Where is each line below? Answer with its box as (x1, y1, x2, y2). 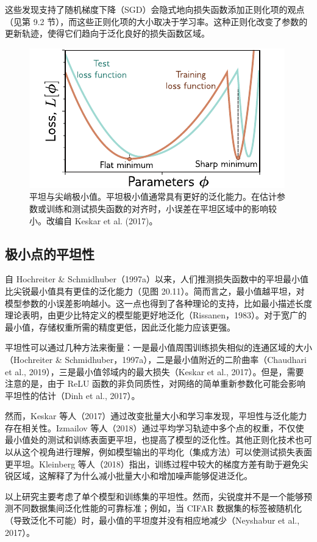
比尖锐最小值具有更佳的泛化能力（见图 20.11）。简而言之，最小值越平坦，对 (5, 284, 305, 297)
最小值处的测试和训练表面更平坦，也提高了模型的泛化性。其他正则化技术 (5, 433, 295, 446)
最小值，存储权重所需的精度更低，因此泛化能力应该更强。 (5, 320, 235, 333)
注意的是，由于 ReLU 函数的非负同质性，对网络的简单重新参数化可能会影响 (5, 377, 306, 390)
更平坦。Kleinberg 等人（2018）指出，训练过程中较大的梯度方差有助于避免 (5, 457, 300, 470)
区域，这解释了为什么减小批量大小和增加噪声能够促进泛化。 (13, 469, 252, 482)
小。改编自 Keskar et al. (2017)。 (29, 214, 158, 227)
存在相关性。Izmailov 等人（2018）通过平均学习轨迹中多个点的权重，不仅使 (5, 421, 304, 434)
